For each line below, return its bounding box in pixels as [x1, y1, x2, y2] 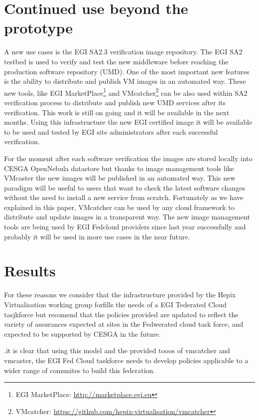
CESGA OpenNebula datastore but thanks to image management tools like [4, 163, 234, 173]
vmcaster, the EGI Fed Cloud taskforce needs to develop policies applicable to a [4, 355, 249, 365]
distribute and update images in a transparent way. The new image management [4, 211, 250, 222]
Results [4, 260, 56, 281]
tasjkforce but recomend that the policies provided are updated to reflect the [4, 309, 239, 319]
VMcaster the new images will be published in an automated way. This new [4, 173, 236, 183]
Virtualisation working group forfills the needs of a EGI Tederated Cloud [4, 299, 227, 309]
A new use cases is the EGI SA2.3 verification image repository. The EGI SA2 [4, 46, 243, 57]
